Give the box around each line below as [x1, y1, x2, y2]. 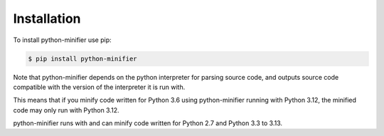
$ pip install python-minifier [28, 54, 138, 63]
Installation [13, 11, 81, 26]
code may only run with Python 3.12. [13, 105, 120, 114]
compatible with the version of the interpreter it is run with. [13, 83, 186, 91]
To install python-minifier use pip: [13, 36, 112, 44]
